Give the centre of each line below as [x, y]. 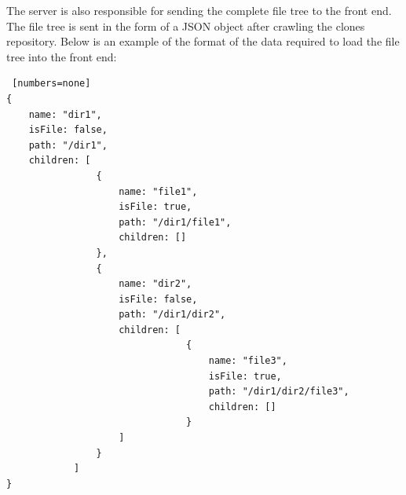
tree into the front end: [62, 56]
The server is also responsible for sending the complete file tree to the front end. [199, 10]
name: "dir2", [155, 284]
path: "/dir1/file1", [175, 222]
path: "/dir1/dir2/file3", [279, 392]
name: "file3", [248, 361]
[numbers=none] [51, 84]
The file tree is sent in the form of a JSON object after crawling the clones [186, 26]
